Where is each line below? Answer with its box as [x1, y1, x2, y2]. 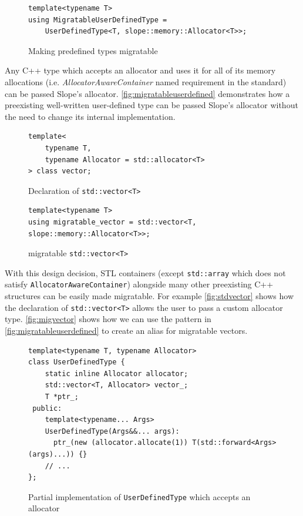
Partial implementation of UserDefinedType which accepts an [28, 490, 251, 502]
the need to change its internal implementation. [5, 110, 176, 122]
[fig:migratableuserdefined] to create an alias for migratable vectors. [5, 324, 248, 336]
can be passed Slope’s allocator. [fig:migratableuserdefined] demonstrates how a [5, 87, 290, 99]
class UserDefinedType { [28, 358, 125, 367]
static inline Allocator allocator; [45, 369, 188, 378]
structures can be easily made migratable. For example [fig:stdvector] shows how [5, 290, 294, 302]
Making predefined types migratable [28, 44, 158, 56]
